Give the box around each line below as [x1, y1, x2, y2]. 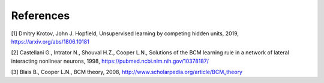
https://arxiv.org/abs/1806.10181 [11, 38, 89, 45]
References [11, 9, 70, 22]
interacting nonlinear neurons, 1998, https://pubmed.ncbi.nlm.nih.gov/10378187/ [11, 57, 209, 64]
